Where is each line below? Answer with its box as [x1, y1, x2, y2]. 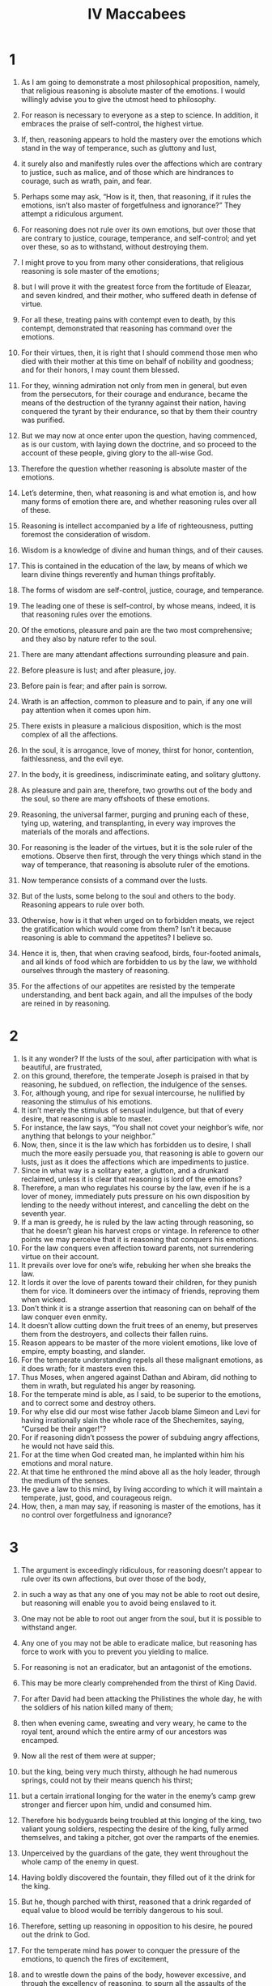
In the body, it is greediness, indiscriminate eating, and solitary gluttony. [20, 769, 261, 779]
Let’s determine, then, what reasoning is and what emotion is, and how [20, 488, 257, 498]
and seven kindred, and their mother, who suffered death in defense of [20, 290, 257, 300]
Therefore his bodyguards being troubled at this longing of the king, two [20, 1815, 262, 1825]
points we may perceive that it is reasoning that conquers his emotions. [20, 1234, 259, 1244]
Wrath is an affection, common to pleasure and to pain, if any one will [20, 696, 253, 706]
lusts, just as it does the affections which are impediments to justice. [20, 1156, 249, 1167]
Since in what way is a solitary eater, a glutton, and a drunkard [20, 1165, 229, 1175]
